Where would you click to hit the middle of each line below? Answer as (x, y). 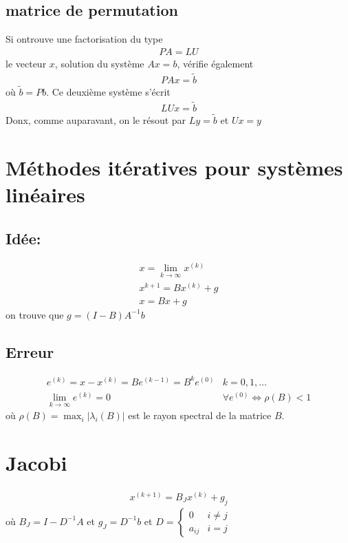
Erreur (30, 351)
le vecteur (26, 63)
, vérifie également (215, 63)
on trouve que (35, 314)
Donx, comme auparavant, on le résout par (96, 119)
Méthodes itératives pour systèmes (174, 167)
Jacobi (36, 463)
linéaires (45, 194)
